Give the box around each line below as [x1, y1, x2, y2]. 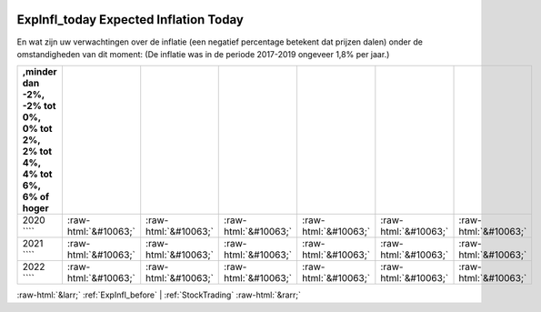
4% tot [22, 168, 53, 181]
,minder [22, 65, 58, 78]
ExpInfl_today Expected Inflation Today [16, 12, 245, 27]
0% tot [22, 123, 53, 136]
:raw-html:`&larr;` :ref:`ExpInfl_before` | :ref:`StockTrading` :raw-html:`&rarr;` [16, 289, 302, 300]
